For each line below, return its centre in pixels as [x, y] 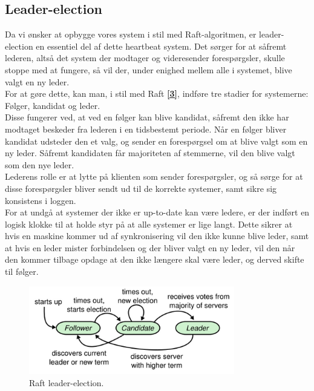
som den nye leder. [40, 164]
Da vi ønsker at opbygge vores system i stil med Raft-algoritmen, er [131, 34]
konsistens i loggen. [41, 200]
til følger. [22, 271]
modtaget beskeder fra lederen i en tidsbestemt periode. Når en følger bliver [146, 129]
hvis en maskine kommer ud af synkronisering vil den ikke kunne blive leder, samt [157, 236]
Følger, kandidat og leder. [53, 105]
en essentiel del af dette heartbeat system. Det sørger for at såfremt [161, 46]
